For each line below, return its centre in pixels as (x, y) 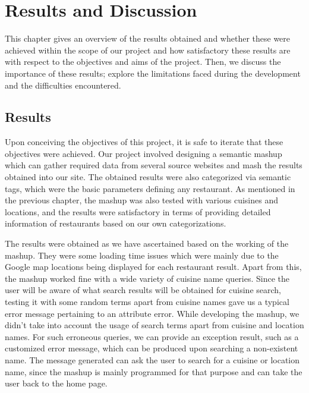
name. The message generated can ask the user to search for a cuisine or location (152, 359)
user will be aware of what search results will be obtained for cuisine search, (143, 290)
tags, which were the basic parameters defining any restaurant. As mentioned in (150, 188)
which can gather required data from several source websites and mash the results (154, 165)
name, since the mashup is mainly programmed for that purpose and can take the (154, 371)
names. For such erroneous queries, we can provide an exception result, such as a (152, 336)
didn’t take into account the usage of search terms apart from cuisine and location (154, 325)
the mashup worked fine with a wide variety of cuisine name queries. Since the (147, 278)
